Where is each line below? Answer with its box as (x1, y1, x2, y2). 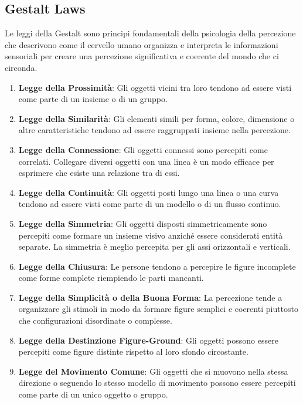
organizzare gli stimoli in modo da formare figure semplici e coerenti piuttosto (18, 303, 299, 315)
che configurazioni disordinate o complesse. (18, 314, 172, 327)
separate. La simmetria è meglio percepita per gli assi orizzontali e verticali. (18, 240, 291, 253)
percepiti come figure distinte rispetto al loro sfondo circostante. (18, 345, 248, 358)
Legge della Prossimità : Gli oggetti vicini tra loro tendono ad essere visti (18, 81, 292, 93)
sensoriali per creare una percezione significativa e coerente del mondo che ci (5, 50, 279, 62)
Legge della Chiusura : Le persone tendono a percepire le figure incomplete (18, 260, 296, 272)
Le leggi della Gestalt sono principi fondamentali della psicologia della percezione (5, 27, 296, 39)
